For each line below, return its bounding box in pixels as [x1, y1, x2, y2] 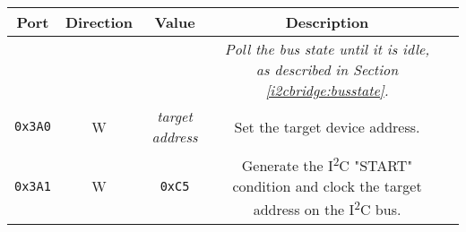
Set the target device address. [234, 116, 420, 137]
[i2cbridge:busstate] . [265, 80, 389, 100]
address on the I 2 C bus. [253, 196, 401, 220]
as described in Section [255, 59, 399, 80]
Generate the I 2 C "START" [241, 152, 413, 176]
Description [285, 12, 369, 32]
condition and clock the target [232, 176, 422, 197]
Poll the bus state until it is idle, [224, 39, 430, 59]
